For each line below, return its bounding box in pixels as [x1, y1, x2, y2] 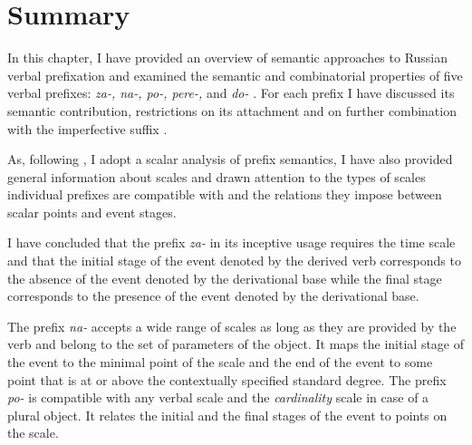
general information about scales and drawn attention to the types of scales [7, 167, 426, 186]
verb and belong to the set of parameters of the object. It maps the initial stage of [7, 334, 465, 353]
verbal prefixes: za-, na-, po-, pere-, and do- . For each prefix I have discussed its [7, 83, 455, 102]
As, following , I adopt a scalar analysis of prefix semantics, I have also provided [7, 150, 453, 169]
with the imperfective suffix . [7, 119, 168, 138]
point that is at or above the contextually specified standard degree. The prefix [7, 370, 447, 389]
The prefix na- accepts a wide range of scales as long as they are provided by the [7, 316, 457, 335]
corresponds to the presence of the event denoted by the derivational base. [7, 286, 419, 305]
